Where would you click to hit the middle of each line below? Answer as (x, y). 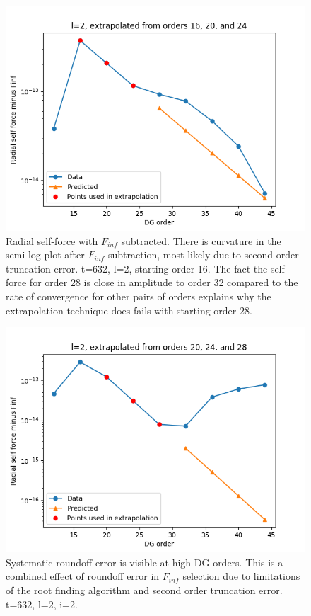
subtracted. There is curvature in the (201, 240)
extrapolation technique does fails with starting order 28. (129, 310)
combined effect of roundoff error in (83, 576)
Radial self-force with (52, 240)
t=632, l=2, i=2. (42, 604)
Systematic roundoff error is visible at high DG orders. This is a (145, 562)
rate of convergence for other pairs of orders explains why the (139, 296)
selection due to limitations (241, 576)
